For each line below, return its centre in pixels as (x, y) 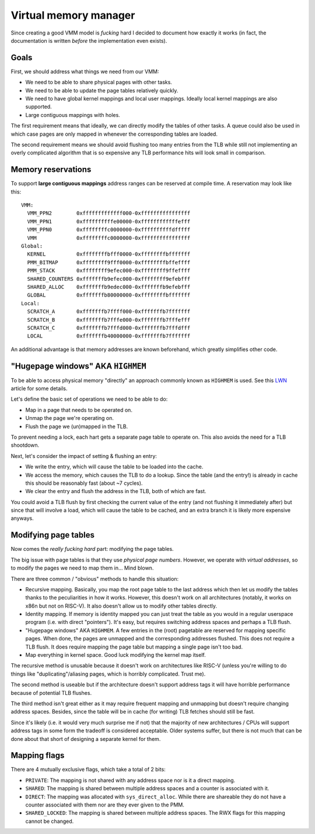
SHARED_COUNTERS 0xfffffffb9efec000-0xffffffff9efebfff (109, 279)
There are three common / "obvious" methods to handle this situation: (95, 578)
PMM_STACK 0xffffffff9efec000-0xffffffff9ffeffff (109, 271)
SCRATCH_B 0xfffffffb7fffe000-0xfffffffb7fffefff (109, 320)
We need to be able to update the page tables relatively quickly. (102, 90)
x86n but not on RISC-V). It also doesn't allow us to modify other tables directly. (121, 606)
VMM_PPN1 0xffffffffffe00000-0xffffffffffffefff (109, 221)
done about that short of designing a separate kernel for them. (86, 739)
